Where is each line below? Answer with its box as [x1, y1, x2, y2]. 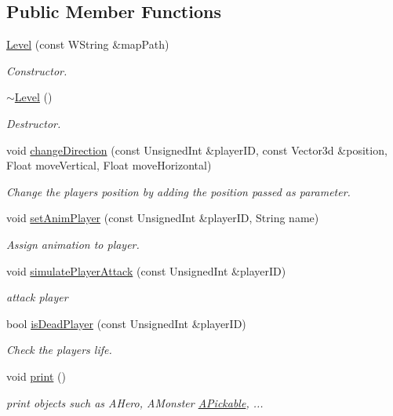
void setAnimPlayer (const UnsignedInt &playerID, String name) [6, 210, 319, 226]
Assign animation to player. [6, 235, 140, 252]
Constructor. [6, 62, 67, 78]
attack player [6, 289, 68, 305]
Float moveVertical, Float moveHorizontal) [6, 157, 212, 173]
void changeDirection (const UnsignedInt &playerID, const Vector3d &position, [6, 141, 388, 158]
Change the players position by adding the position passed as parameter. [6, 183, 351, 199]
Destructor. [6, 115, 61, 131]
